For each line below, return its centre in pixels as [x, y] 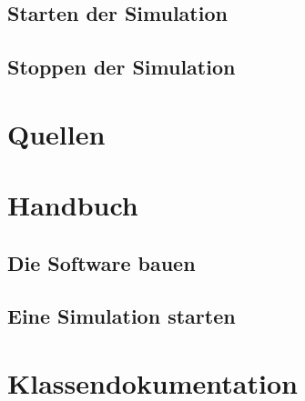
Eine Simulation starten [122, 316]
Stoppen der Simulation [122, 67]
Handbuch [73, 205]
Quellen [56, 133]
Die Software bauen [102, 262]
